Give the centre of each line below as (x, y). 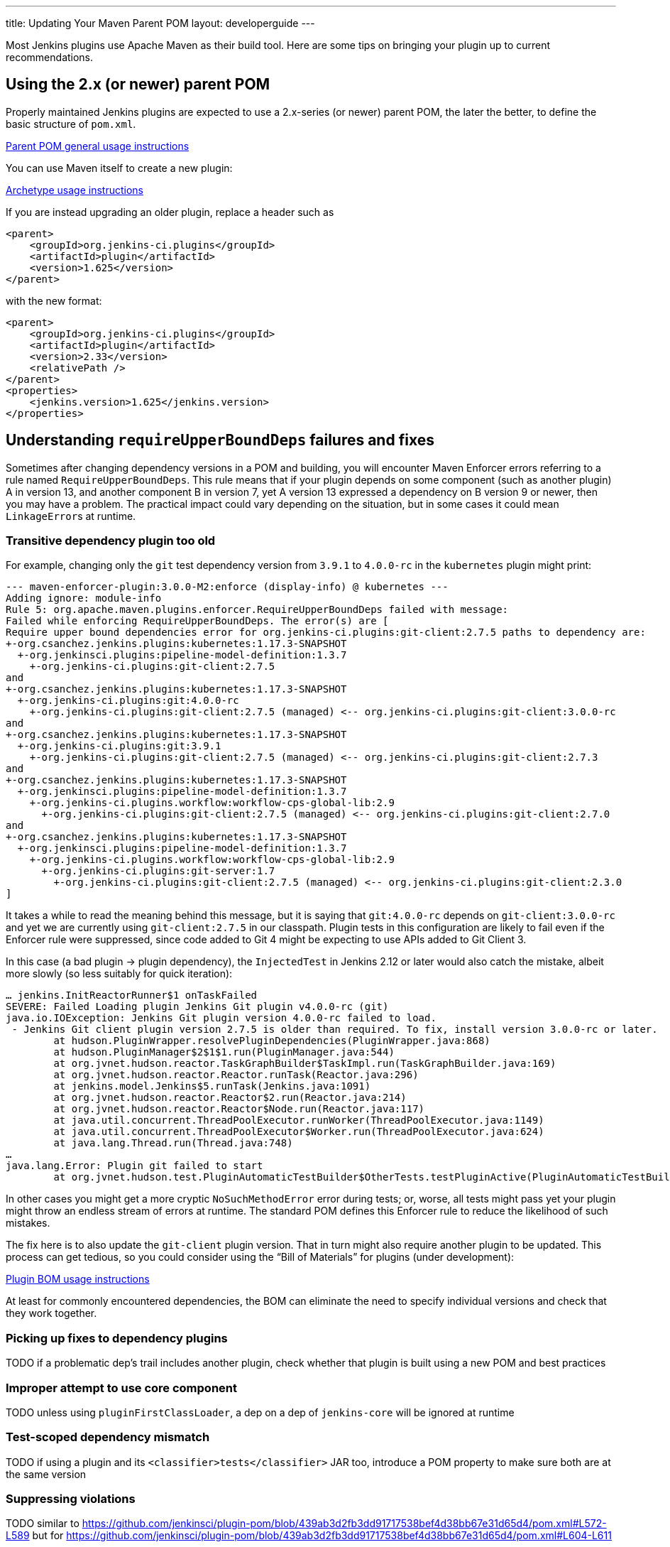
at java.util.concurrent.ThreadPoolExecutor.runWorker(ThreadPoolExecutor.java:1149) (299, 1120)
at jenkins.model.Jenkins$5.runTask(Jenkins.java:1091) (212, 1086)
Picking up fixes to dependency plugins (117, 1338)
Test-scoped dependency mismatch (108, 1437)
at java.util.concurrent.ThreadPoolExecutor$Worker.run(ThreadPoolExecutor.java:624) (299, 1132)
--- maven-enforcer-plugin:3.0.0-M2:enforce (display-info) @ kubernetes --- (227, 587)
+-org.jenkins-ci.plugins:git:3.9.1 (119, 746)
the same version (46, 1474)
